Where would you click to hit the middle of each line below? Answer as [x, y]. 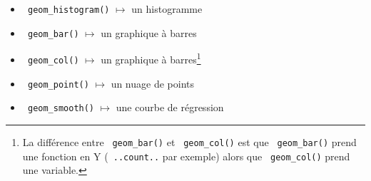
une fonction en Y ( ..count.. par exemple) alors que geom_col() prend [186, 156]
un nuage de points [152, 83]
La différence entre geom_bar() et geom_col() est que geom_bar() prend [189, 141]
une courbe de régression [170, 107]
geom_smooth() [61, 109]
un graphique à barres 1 [151, 58]
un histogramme [167, 9]
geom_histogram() [68, 10]
